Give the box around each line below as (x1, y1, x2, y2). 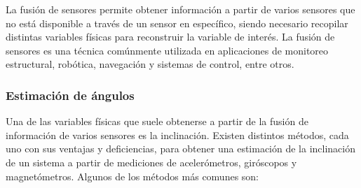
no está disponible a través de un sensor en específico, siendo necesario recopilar (6, 15, 348, 30)
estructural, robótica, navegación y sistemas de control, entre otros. (6, 57, 294, 71)
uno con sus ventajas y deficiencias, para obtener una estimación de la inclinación (6, 141, 356, 156)
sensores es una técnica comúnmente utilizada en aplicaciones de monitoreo (6, 43, 329, 57)
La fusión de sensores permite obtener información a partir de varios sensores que (6, 2, 355, 16)
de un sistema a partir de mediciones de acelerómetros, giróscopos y (6, 154, 297, 169)
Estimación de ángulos (6, 86, 135, 103)
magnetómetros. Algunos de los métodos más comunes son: (6, 168, 259, 183)
